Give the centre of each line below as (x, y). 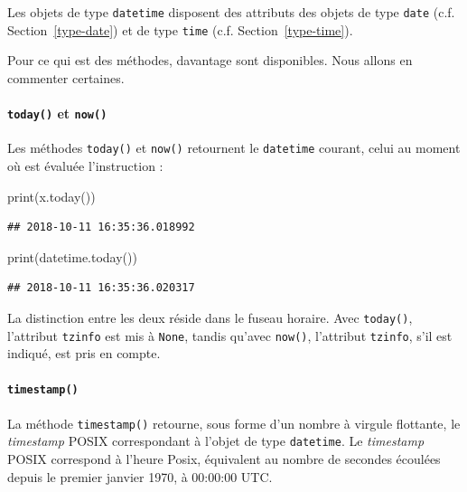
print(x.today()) (51, 196)
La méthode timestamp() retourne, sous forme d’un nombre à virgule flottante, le (234, 423)
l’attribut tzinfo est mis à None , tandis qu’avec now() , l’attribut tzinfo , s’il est (230, 335)
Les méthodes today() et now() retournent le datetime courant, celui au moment (234, 148)
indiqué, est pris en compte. (84, 353)
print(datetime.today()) (72, 256)
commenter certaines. (66, 77)
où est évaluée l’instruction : (85, 166)
